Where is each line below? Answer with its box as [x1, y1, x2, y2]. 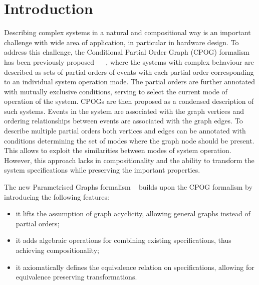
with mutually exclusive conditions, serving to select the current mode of [4, 86, 227, 96]
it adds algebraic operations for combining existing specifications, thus [16, 235, 231, 245]
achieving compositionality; [16, 245, 99, 255]
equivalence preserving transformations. [16, 271, 137, 282]
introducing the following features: [4, 191, 109, 202]
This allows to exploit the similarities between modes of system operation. [4, 145, 231, 156]
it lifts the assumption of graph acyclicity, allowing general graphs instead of [16, 208, 250, 219]
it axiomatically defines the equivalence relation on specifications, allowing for [16, 261, 254, 272]
